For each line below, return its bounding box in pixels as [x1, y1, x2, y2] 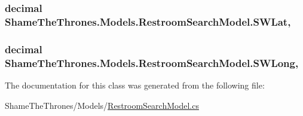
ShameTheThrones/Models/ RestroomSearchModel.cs [5, 99, 199, 111]
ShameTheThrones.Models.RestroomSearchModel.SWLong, [5, 55, 299, 70]
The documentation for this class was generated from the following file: [5, 78, 265, 91]
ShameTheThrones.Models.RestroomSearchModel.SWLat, [5, 14, 291, 29]
